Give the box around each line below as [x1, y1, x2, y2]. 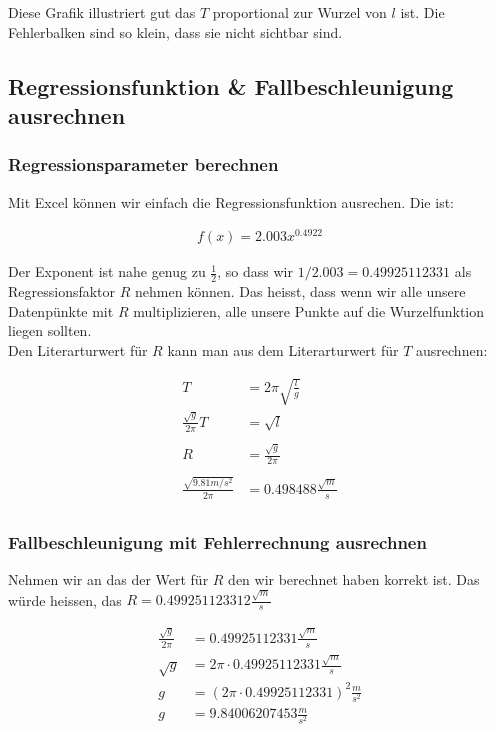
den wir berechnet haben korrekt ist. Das [228, 569, 480, 590]
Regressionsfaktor [8, 281, 116, 302]
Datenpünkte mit [8, 300, 114, 321]
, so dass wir [217, 261, 293, 282]
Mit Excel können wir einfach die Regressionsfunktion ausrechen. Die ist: [8, 191, 454, 212]
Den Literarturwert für [8, 339, 148, 360]
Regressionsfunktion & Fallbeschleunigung [8, 70, 454, 101]
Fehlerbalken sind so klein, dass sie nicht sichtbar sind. [8, 21, 343, 42]
